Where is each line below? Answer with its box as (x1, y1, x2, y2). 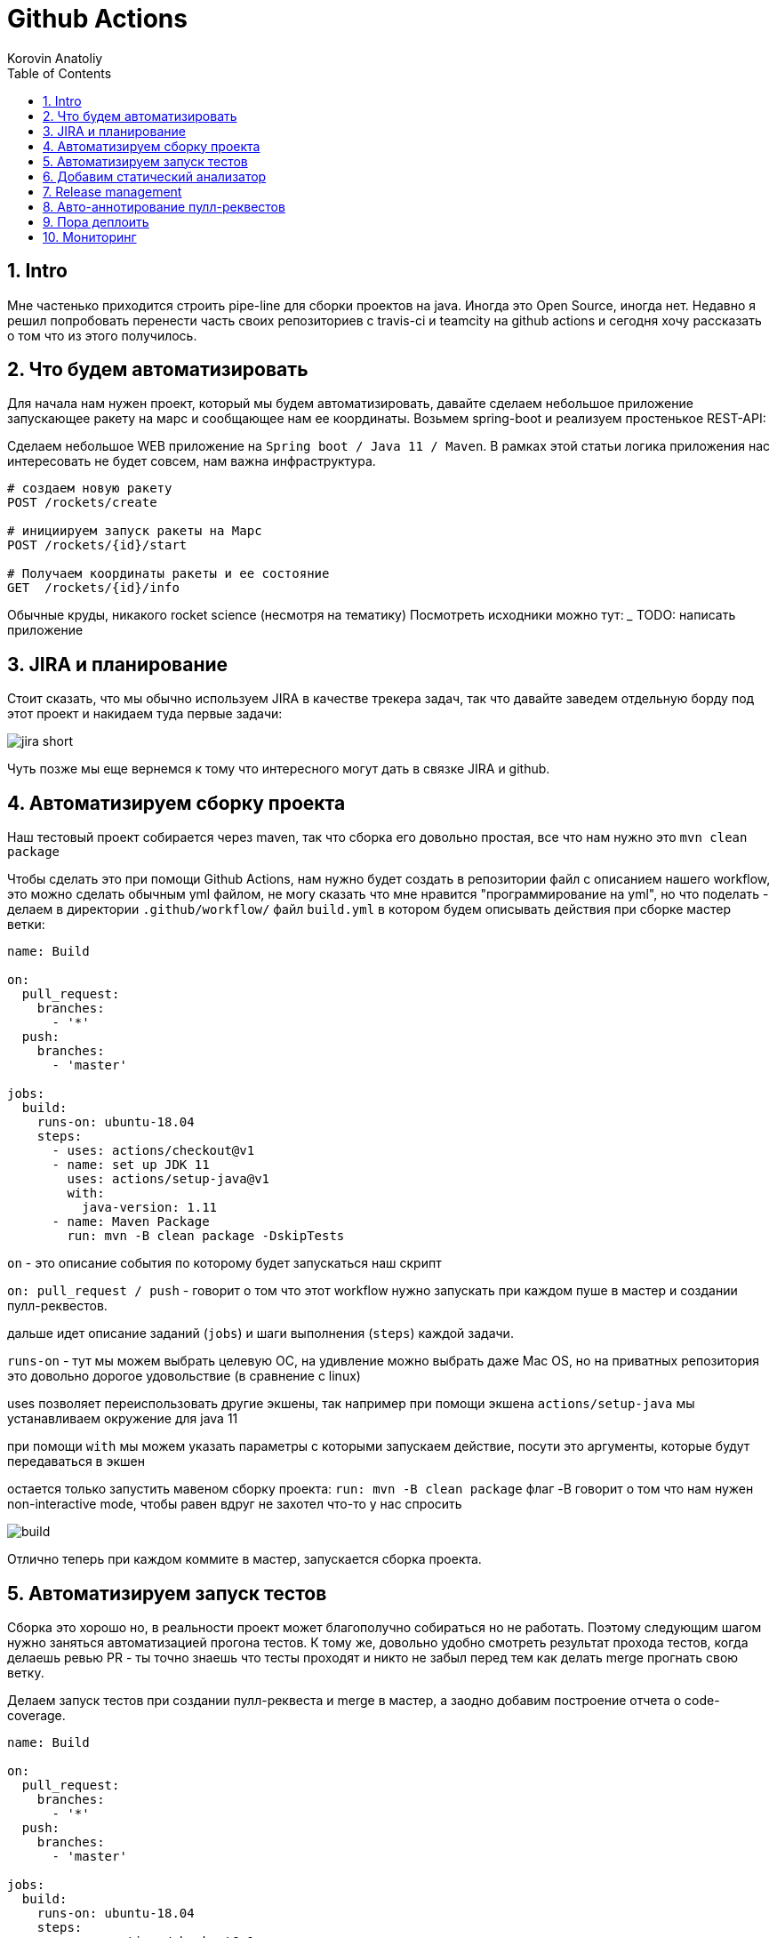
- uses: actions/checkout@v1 (52, 1143, 255, 1158)
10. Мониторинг (43, 228, 137, 244)
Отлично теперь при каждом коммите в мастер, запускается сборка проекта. (7, 1551, 482, 1567)
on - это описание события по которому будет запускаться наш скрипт (7, 1255, 442, 1271)
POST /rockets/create (7, 495, 157, 510)
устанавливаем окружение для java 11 (7, 1411, 238, 1427)
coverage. (7, 1707, 66, 1723)
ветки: (7, 917, 45, 933)
